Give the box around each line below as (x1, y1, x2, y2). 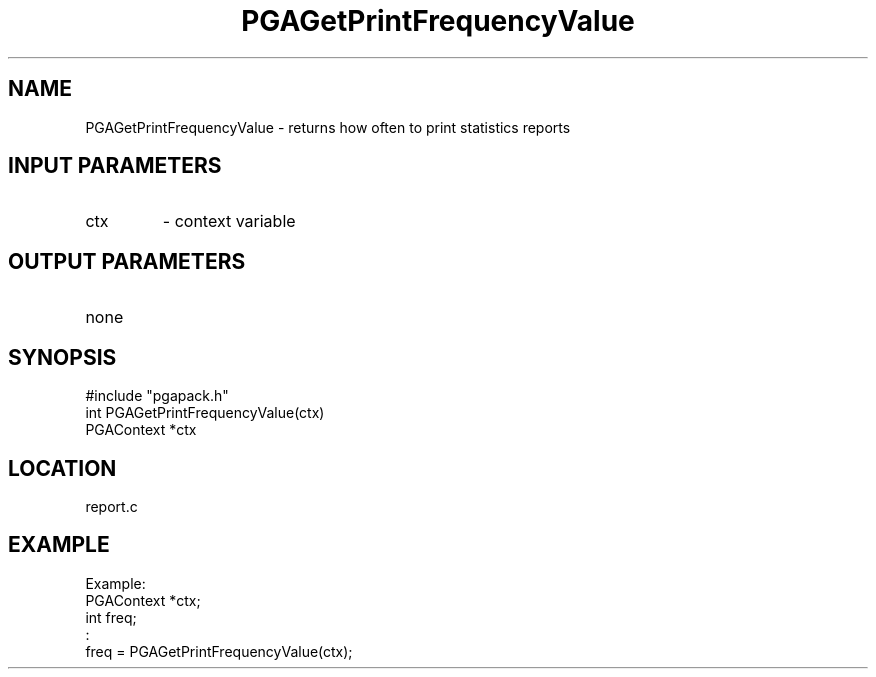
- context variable (162, 211, 296, 232)
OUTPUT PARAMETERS (8, 248, 246, 274)
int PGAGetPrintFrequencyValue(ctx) (85, 404, 325, 422)
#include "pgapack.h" (85, 387, 229, 405)
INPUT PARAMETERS (8, 153, 222, 179)
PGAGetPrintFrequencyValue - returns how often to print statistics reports (85, 118, 571, 136)
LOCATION (8, 455, 117, 481)
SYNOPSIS (8, 344, 117, 370)
